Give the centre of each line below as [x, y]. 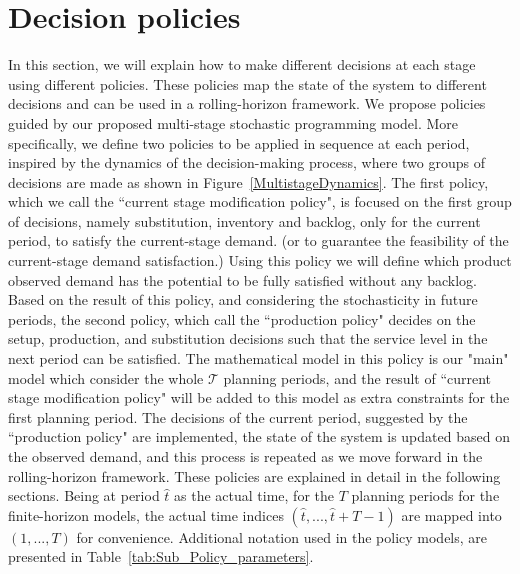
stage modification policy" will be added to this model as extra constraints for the [259, 397]
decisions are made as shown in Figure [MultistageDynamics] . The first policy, [248, 181]
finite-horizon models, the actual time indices [146, 514]
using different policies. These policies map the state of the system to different [247, 83]
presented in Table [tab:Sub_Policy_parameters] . [161, 556]
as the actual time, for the [254, 495]
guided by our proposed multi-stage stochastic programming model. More [233, 122]
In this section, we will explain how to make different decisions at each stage [242, 64]
